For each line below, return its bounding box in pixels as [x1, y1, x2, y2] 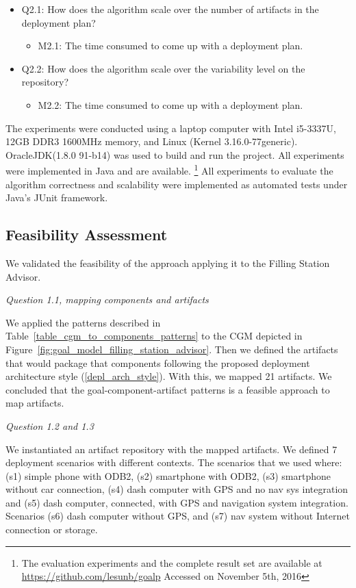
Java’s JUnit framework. [5, 190, 108, 205]
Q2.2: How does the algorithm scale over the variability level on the [21, 61, 305, 75]
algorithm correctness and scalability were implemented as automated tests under [5, 177, 348, 191]
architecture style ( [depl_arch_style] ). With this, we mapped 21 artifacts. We [5, 369, 332, 383]
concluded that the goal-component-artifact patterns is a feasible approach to [5, 382, 330, 396]
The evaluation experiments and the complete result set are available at [21, 555, 322, 570]
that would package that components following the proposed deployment [5, 355, 310, 370]
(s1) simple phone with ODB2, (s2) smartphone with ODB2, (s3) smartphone [5, 468, 331, 483]
